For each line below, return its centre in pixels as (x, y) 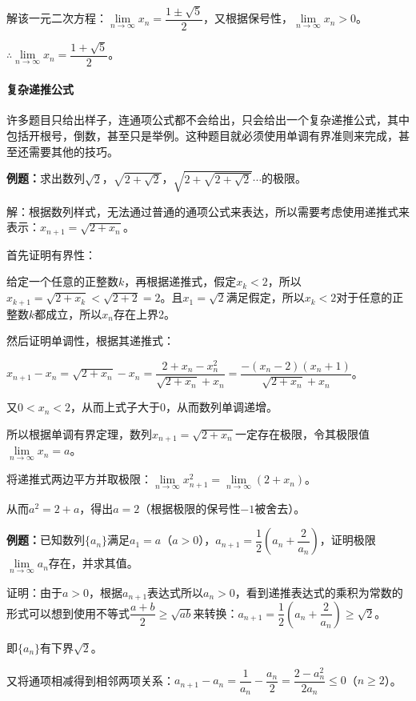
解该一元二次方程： (57, 18)
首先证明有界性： (51, 254)
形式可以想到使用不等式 (68, 613)
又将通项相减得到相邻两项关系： (90, 680)
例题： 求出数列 (46, 178)
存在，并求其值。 (93, 563)
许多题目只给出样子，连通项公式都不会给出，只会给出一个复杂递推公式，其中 (208, 120)
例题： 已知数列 (46, 540)
